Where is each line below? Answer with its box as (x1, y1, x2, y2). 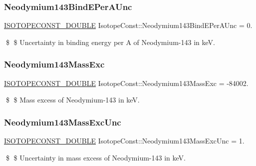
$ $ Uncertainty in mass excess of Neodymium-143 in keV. (5, 152, 186, 162)
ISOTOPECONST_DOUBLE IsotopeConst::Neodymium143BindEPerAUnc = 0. (4, 20, 253, 30)
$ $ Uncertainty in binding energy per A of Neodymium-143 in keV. (5, 36, 215, 47)
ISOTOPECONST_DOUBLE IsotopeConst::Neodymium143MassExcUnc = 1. (4, 135, 245, 146)
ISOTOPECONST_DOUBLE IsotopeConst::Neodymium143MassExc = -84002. (4, 77, 249, 88)
